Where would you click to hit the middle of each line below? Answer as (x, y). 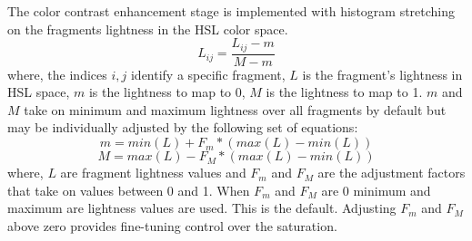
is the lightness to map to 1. (344, 92)
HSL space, (39, 92)
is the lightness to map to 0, (167, 92)
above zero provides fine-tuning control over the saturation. (172, 225)
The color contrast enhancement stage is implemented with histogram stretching (231, 11)
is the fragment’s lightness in (382, 74)
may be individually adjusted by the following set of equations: (183, 127)
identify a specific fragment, (208, 74)
